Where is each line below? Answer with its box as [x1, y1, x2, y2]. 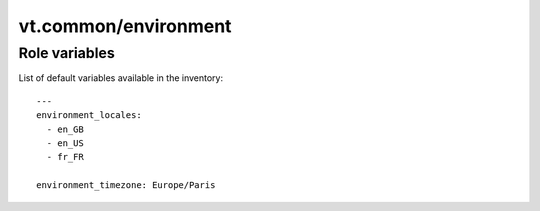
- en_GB [46, 123, 84, 135]
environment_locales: [36, 110, 142, 121]
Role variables [18, 44, 115, 62]
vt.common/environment [18, 15, 232, 37]
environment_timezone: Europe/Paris [36, 180, 216, 191]
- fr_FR [46, 151, 84, 163]
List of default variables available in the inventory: [18, 72, 224, 84]
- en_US [46, 137, 84, 149]
